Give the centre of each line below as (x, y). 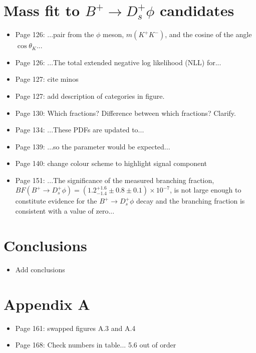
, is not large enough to (205, 190)
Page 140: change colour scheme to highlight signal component (111, 163)
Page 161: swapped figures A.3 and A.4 (75, 328)
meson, (113, 34)
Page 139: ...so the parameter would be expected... (93, 146)
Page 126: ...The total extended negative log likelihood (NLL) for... (118, 62)
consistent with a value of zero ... (65, 211)
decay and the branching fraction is (190, 201)
